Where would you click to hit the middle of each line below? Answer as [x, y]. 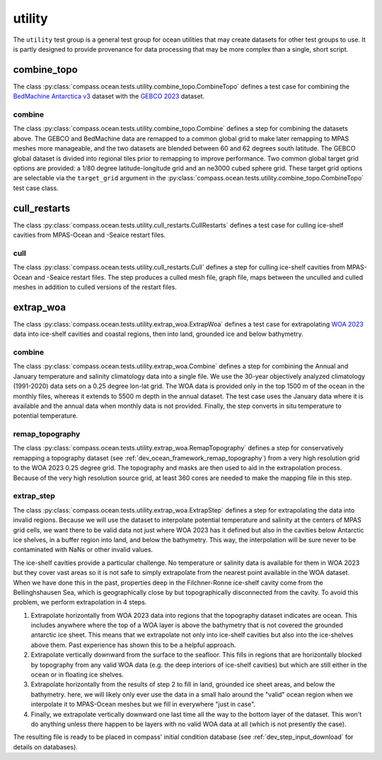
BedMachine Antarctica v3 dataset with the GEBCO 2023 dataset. [109, 96]
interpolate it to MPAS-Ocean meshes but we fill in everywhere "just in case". [143, 704]
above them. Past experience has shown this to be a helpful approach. [133, 645]
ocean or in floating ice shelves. [77, 674]
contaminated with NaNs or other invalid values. [83, 550]
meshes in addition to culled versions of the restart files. [95, 287]
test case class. [36, 188]
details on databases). [45, 747]
